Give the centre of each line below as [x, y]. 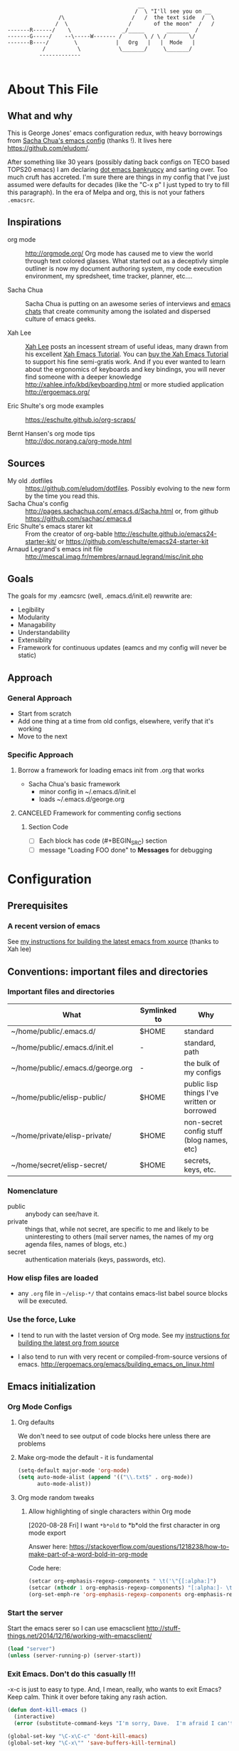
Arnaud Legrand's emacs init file [55, 549]
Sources [26, 463]
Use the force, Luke [42, 1319]
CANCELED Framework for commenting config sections [99, 813]
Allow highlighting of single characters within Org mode [110, 1511]
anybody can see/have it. [62, 1214]
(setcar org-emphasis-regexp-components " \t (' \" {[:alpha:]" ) [122, 1581]
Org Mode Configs [40, 1407]
